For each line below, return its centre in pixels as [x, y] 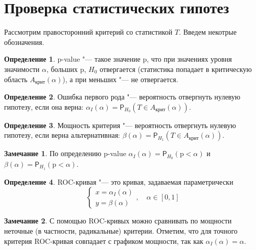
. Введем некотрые [208, 32]
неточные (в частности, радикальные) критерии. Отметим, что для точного [121, 231]
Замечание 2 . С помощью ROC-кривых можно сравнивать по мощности [118, 221]
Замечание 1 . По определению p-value [65, 153]
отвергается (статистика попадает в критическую [176, 69]
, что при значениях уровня [189, 59]
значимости [22, 69]
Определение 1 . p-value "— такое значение [72, 59]
